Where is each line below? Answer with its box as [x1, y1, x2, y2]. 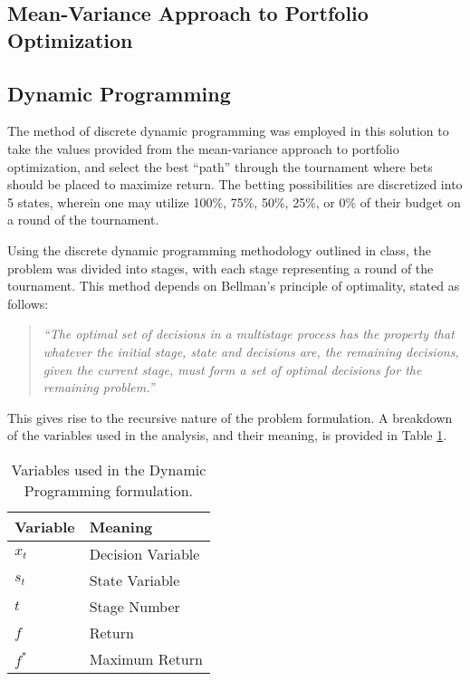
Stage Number [89, 595, 180, 617]
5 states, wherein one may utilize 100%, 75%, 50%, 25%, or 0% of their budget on [7, 192, 461, 211]
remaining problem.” [43, 378, 155, 397]
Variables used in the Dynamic [11, 458, 206, 480]
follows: [7, 293, 49, 312]
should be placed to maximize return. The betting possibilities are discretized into [7, 175, 463, 194]
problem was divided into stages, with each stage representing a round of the [7, 258, 434, 277]
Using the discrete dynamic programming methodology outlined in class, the [7, 240, 431, 259]
